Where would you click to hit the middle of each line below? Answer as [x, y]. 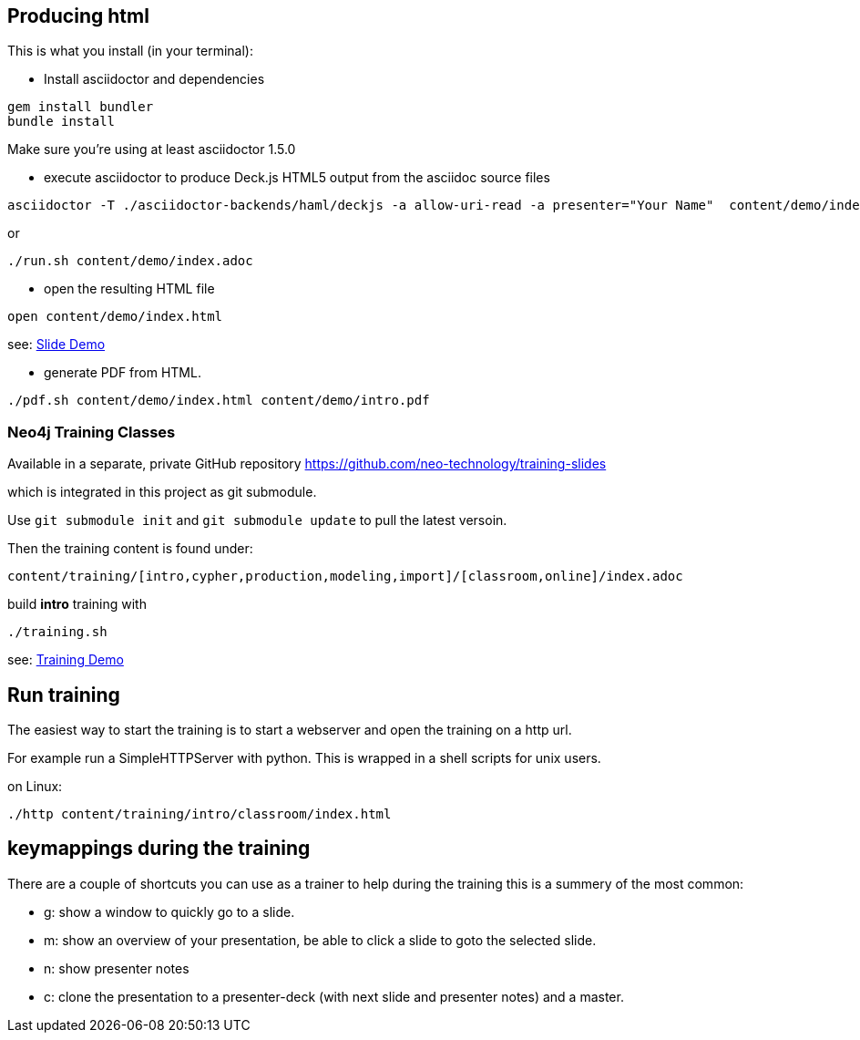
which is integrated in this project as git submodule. [162, 492]
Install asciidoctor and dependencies [154, 79]
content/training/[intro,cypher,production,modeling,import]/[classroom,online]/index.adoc [345, 577]
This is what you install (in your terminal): [130, 51]
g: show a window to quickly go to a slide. [169, 911]
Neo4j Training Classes [92, 432]
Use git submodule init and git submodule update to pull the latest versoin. [257, 520]
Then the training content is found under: [130, 549]
